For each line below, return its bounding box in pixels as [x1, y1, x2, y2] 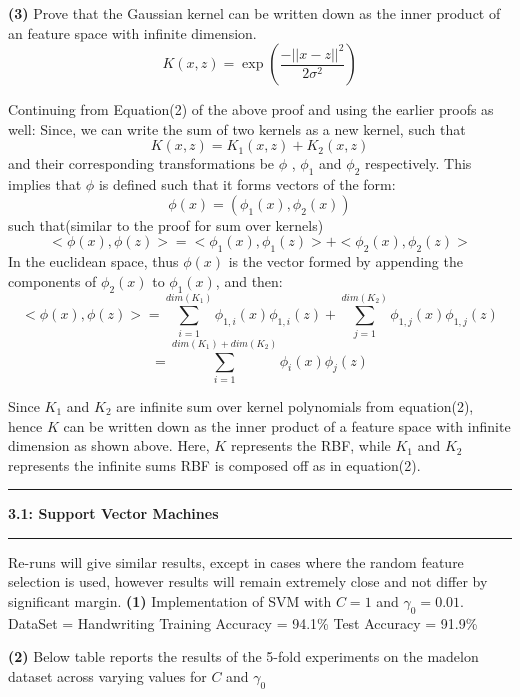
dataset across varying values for [8, 666, 207, 687]
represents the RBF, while [230, 435, 391, 456]
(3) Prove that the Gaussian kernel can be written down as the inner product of [8, 3, 501, 23]
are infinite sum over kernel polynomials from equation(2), [116, 395, 474, 416]
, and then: [215, 270, 283, 291]
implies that [8, 174, 82, 195]
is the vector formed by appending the [228, 251, 463, 272]
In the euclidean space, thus [8, 251, 179, 272]
